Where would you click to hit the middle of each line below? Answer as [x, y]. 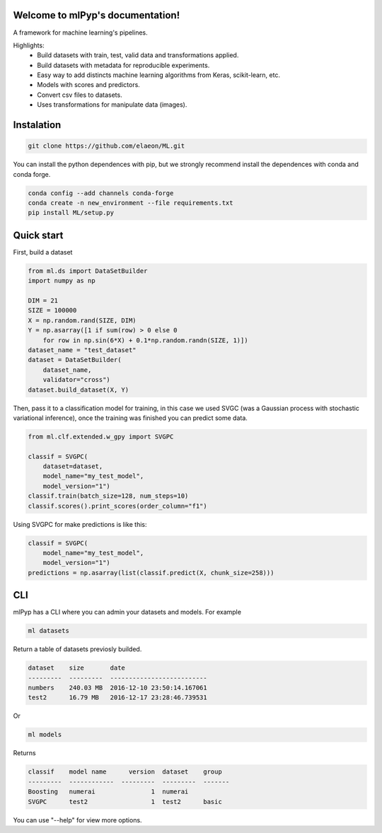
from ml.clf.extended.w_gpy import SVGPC [101, 436]
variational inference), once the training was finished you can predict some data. [130, 418]
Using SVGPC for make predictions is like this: [80, 524]
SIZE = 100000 [52, 310]
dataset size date [76, 668]
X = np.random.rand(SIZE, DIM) [82, 320]
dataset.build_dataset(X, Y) [79, 390]
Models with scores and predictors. [89, 85]
